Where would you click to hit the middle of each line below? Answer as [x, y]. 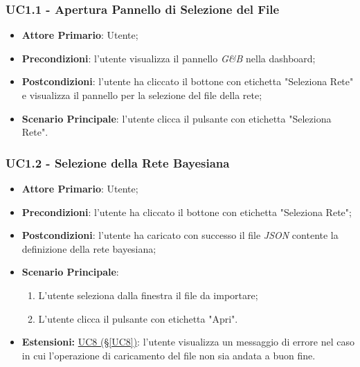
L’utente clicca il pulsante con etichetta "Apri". [138, 318]
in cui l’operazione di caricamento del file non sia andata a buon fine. [169, 355]
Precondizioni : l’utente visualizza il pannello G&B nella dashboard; [169, 58]
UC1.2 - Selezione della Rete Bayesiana [118, 162]
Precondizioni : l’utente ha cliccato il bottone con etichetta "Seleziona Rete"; [187, 212]
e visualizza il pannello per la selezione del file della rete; [142, 95]
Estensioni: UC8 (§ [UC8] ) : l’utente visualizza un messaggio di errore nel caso [188, 342]
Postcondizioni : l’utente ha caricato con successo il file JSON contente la [180, 235]
